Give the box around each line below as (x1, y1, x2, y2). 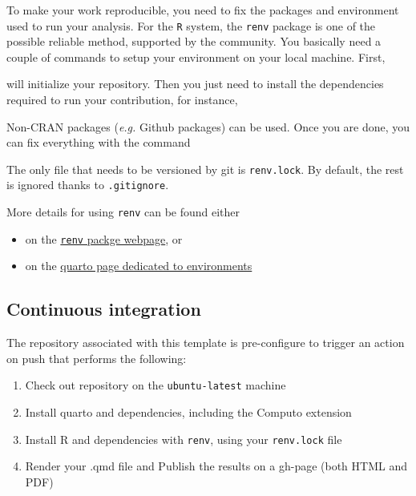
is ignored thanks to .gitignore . (6, 176, 169, 193)
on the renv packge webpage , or (25, 230, 183, 247)
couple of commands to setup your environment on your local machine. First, (6, 48, 386, 65)
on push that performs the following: (6, 349, 187, 366)
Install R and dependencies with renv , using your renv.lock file (25, 430, 342, 447)
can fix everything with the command (6, 134, 191, 151)
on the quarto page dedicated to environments (25, 257, 252, 274)
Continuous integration (6, 296, 201, 321)
